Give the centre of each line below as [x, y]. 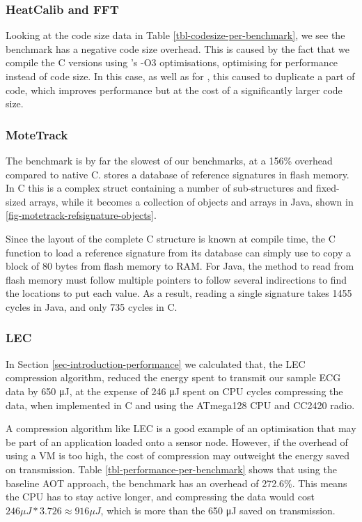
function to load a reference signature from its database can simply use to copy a [178, 252]
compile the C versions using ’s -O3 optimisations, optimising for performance [172, 62]
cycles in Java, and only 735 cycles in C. [92, 306]
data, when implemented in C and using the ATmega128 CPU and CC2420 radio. [180, 405]
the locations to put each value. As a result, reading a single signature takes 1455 [179, 293]
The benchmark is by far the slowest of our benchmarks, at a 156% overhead [169, 160]
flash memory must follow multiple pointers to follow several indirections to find [176, 279]
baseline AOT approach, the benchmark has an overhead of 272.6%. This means [176, 483]
